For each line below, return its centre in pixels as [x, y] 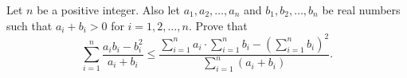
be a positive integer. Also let [108, 10]
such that [29, 25]
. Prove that [218, 25]
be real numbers [361, 10]
